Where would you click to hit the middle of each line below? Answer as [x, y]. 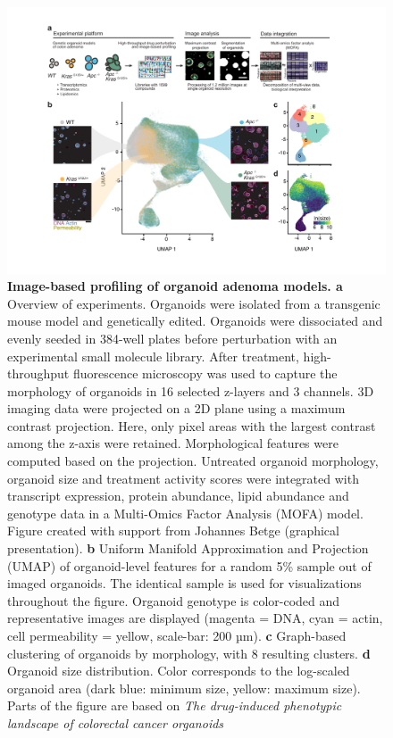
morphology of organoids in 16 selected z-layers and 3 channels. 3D [191, 390]
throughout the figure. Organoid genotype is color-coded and [174, 600]
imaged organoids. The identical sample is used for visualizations [184, 583]
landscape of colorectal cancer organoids [116, 722]
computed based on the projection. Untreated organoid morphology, [193, 461]
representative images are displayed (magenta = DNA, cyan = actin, [195, 618]
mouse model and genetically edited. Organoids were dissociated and [195, 321]
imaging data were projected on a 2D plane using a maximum [176, 408]
